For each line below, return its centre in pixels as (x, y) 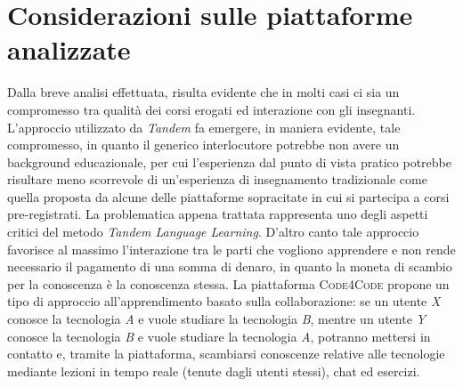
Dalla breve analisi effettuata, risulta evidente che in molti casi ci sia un (203, 92)
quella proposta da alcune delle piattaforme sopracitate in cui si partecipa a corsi (228, 196)
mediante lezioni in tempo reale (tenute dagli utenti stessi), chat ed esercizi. (214, 371)
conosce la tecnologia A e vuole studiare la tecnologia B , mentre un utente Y (216, 319)
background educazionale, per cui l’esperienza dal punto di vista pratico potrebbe (229, 161)
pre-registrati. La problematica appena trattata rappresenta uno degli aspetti (218, 214)
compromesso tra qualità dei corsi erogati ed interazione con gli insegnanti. (211, 109)
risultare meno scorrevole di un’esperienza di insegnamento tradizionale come (217, 179)
